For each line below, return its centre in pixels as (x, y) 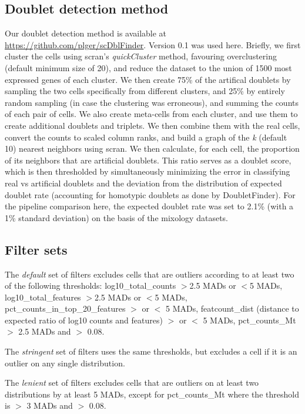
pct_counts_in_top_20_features (65, 308)
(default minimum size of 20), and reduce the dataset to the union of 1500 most (148, 67)
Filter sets (36, 249)
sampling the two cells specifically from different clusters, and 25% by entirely (145, 91)
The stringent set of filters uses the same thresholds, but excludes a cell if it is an (151, 351)
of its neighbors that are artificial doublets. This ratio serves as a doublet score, (148, 160)
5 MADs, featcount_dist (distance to (232, 308)
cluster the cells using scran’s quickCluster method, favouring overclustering (141, 56)
